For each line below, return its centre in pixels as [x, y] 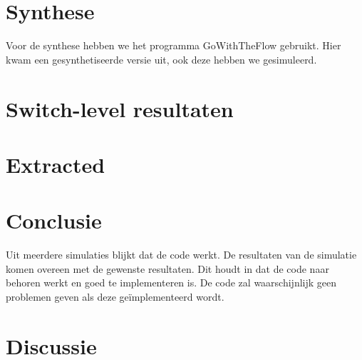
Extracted [56, 164]
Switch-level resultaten [120, 108]
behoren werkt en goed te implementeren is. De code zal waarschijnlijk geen [171, 282]
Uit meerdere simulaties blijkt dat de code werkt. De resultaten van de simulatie [181, 255]
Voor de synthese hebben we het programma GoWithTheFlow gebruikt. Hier [174, 45]
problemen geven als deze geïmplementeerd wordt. [115, 296]
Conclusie [54, 220]
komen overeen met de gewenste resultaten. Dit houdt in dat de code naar [167, 268]
